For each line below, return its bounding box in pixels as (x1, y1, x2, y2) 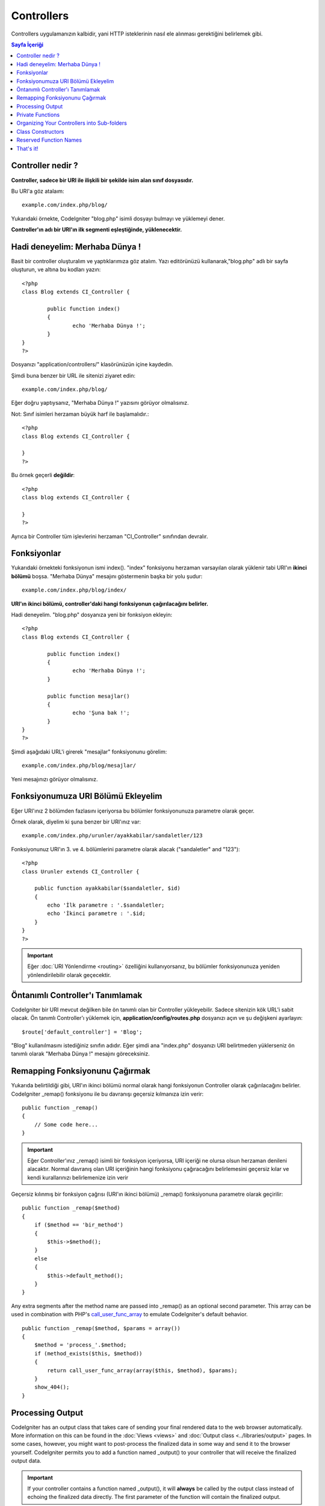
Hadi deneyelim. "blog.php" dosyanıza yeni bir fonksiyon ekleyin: (11, 611, 173, 619)
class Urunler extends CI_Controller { (22, 868, 140, 875)
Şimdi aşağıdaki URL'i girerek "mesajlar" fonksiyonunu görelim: (11, 748, 167, 755)
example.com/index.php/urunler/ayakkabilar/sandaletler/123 (22, 832, 203, 839)
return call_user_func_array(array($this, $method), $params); (47, 1367, 238, 1373)
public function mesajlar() (47, 693, 130, 699)
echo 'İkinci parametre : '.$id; (47, 910, 146, 917)
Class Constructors (16, 128, 64, 135)
